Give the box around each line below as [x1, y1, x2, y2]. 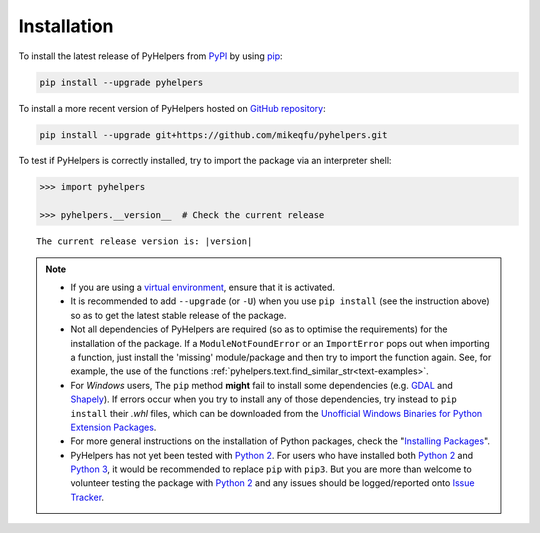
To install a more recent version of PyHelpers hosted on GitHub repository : [18, 102, 326, 114]
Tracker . [70, 491, 105, 503]
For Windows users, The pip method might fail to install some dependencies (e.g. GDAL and [70, 379, 454, 391]
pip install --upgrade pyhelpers [39, 76, 204, 88]
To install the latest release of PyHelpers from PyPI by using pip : [18, 50, 284, 62]
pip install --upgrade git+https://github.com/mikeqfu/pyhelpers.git [39, 129, 388, 140]
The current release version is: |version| [36, 236, 253, 247]
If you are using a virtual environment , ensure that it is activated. [70, 281, 335, 294]
